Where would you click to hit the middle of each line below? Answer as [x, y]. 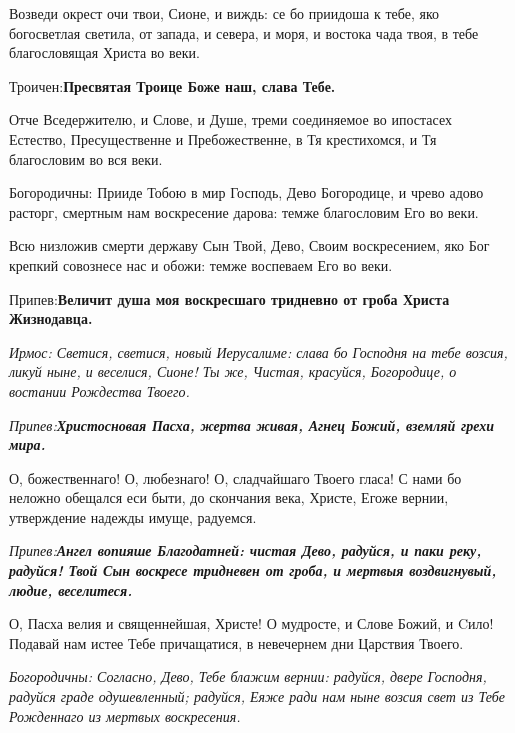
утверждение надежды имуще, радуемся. [133, 516]
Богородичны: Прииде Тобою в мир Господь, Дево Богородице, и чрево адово [246, 192]
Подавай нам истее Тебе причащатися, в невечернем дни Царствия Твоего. [236, 642]
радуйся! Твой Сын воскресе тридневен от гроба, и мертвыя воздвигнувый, [253, 570]
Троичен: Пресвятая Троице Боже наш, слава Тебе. [172, 85]
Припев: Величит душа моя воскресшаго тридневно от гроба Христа [229, 298]
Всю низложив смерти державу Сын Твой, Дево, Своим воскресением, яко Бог [249, 245]
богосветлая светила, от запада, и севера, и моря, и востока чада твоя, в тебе [244, 32]
